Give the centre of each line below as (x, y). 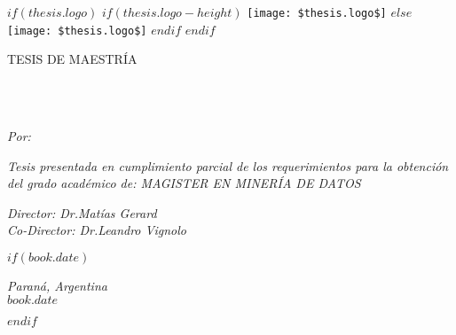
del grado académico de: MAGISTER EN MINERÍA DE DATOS (184, 183)
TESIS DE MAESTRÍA (72, 59)
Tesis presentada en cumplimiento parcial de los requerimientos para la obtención (228, 165)
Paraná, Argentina (57, 286)
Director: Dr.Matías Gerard (82, 212)
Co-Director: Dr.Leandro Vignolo (97, 230)
